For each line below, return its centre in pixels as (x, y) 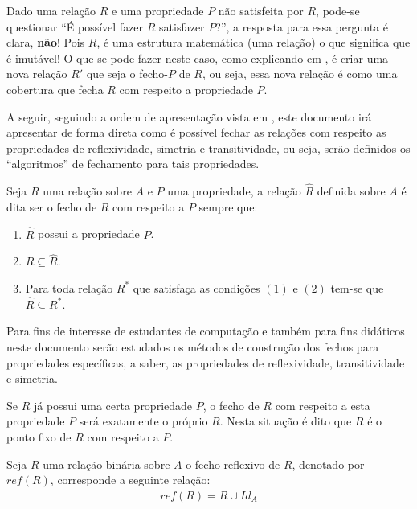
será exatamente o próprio (143, 421)
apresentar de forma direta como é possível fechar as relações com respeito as (196, 132)
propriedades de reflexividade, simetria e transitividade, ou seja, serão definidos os (208, 148)
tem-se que (357, 287)
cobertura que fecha (55, 89)
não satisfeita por (261, 10)
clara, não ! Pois (46, 42)
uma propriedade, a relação (234, 191)
